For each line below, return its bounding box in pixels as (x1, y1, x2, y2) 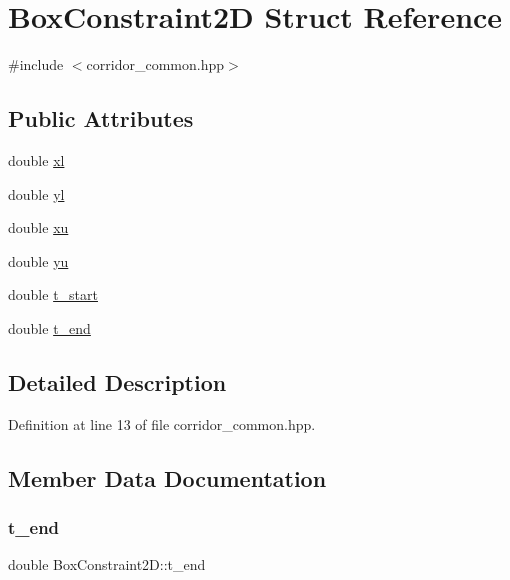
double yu (8, 250, 69, 271)
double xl (8, 149, 65, 170)
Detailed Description (8, 366, 227, 397)
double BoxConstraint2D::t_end (8, 554, 206, 575)
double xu (8, 217, 69, 238)
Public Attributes (8, 103, 194, 134)
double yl (8, 183, 65, 204)
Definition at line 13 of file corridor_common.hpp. (8, 413, 316, 434)
